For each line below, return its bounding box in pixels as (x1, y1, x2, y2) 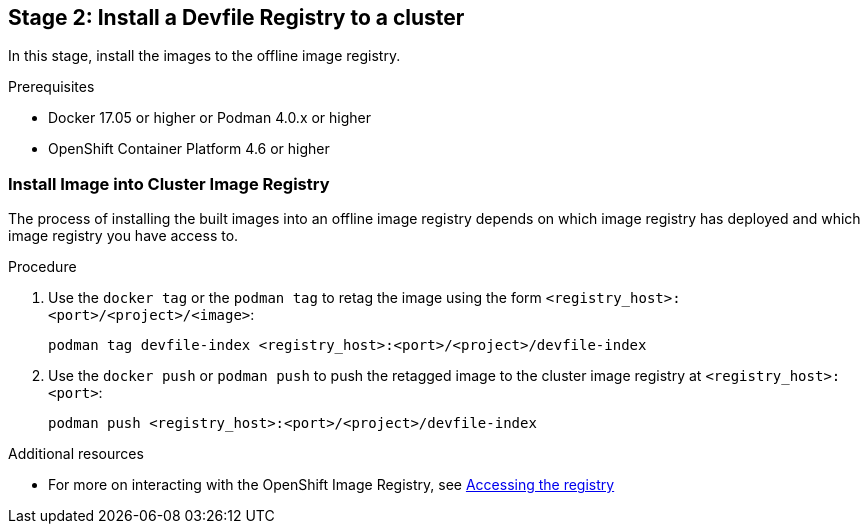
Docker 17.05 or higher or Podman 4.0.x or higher (48, 109, 372, 127)
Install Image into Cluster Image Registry (8, 173, 330, 194)
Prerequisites (8, 78, 95, 96)
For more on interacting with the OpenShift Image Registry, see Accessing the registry (48, 476, 615, 494)
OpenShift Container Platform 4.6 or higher (48, 140, 330, 158)
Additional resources (8, 445, 144, 463)
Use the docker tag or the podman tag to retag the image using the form (48, 289, 542, 307)
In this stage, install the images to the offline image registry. (8, 47, 401, 65)
